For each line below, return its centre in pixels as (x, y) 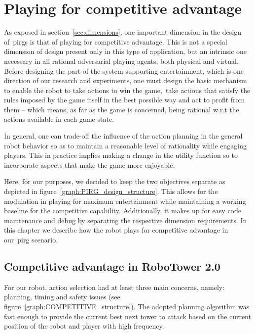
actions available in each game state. (59, 119)
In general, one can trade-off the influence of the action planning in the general (123, 136)
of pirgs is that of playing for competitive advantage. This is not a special (116, 41)
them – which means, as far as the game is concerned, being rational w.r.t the (122, 109)
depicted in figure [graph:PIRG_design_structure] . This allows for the (111, 191)
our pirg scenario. (31, 239)
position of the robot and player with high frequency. (84, 326)
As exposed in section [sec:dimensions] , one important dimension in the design (123, 32)
